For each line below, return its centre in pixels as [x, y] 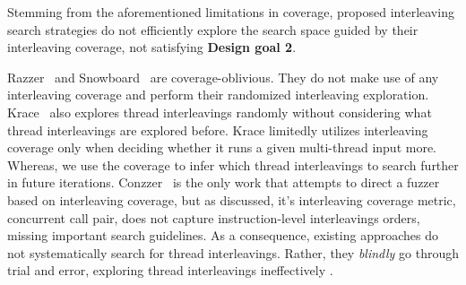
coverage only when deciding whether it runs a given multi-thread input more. [222, 147]
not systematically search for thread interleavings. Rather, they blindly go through [233, 252]
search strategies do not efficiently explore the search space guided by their [213, 29]
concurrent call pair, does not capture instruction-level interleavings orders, [214, 217]
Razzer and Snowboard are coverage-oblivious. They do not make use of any [223, 77]
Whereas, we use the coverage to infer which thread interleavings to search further [233, 164]
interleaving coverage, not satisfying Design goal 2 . [152, 47]
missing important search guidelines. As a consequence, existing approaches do [223, 235]
